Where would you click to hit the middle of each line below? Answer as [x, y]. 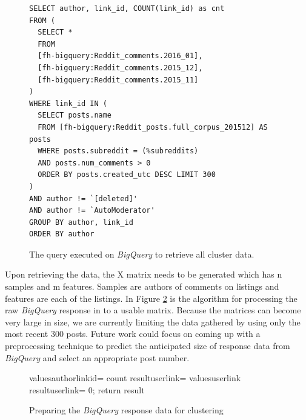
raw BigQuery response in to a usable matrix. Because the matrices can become [153, 310]
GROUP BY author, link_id [81, 222]
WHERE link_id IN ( [68, 103]
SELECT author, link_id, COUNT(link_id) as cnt [127, 8]
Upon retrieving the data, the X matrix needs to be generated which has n [144, 274]
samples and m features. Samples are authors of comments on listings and [142, 286]
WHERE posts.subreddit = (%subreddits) [118, 151]
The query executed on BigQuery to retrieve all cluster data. [142, 254]
